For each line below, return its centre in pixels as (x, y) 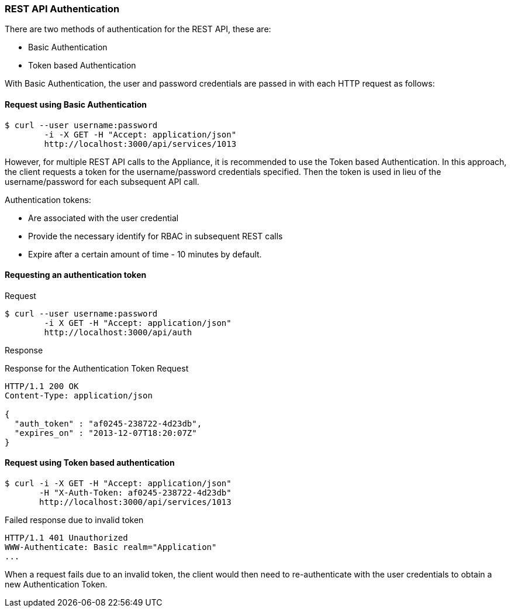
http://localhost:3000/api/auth (118, 332)
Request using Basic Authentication (76, 104)
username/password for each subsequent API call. (102, 181)
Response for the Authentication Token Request (97, 368)
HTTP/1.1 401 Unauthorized (66, 538)
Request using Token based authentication (90, 463)
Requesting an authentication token (76, 275)
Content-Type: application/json (79, 395)
